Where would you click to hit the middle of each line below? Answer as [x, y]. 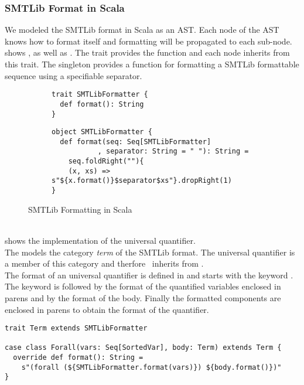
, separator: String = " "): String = [173, 151]
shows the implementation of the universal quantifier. [100, 240]
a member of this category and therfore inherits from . [104, 263]
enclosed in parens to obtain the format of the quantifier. [107, 309]
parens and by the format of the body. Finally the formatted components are [143, 297]
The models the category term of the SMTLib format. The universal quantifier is [150, 252]
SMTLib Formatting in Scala [80, 209]
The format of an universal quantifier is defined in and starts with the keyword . [149, 275]
